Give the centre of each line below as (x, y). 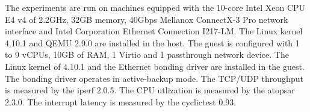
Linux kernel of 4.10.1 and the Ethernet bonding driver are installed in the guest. (155, 66)
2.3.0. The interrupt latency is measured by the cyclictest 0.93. (121, 101)
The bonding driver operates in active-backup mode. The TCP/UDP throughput (154, 78)
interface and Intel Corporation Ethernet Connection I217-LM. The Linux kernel (154, 31)
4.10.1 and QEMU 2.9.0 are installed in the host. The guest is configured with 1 (152, 42)
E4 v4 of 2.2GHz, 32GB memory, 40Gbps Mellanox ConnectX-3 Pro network (147, 19)
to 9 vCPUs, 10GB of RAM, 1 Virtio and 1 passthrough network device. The (147, 54)
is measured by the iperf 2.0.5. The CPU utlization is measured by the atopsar (150, 90)
